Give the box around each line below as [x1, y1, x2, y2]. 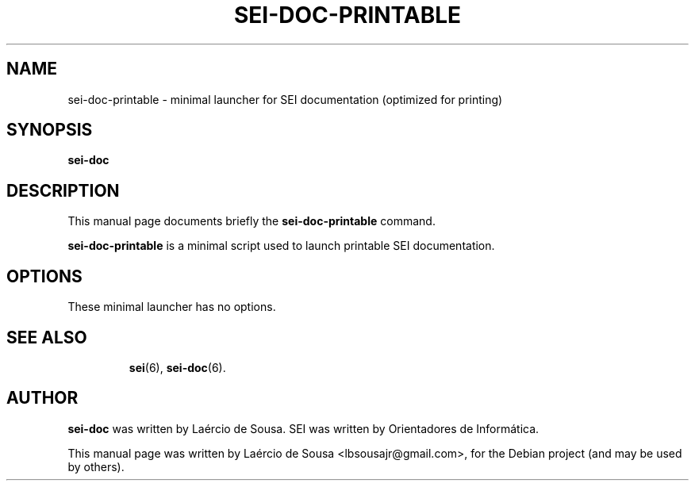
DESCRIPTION [6, 180, 120, 201]
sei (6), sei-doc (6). [129, 360, 226, 374]
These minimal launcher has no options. [67, 300, 276, 314]
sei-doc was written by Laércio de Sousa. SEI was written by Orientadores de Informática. [67, 421, 539, 435]
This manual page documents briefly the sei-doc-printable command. [67, 214, 436, 228]
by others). [67, 459, 125, 474]
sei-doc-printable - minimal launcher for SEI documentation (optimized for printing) [67, 92, 503, 106]
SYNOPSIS [6, 120, 93, 140]
